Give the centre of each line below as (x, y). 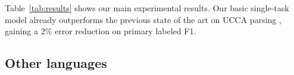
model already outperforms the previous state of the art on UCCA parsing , (143, 19)
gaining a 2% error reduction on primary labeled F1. (101, 31)
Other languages (56, 63)
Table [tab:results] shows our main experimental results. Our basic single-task (147, 8)
